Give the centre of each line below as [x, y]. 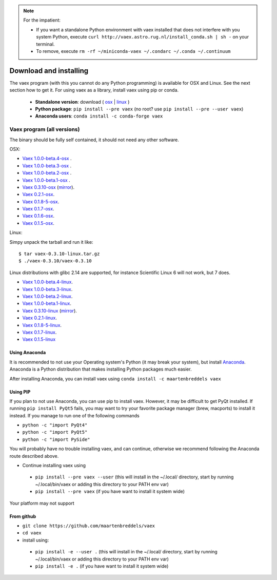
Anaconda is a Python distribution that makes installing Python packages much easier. [101, 369]
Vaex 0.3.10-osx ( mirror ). [48, 187]
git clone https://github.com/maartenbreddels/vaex [89, 526]
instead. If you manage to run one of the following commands [74, 415]
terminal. [45, 44]
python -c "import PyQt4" [55, 425]
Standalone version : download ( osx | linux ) [82, 102]
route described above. [34, 456]
